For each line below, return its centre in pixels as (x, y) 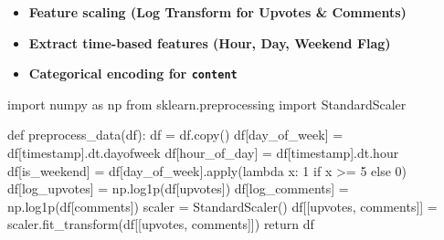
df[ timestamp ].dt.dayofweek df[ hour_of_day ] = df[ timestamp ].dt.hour (203, 153)
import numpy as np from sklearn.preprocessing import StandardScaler (207, 104)
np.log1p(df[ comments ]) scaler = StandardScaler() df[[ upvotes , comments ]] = (222, 206)
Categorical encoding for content (133, 73)
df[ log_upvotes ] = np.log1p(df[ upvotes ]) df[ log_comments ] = (178, 188)
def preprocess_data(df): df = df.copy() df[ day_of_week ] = (175, 135)
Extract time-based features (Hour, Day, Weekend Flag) (210, 42)
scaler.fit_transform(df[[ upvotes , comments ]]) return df (161, 224)
